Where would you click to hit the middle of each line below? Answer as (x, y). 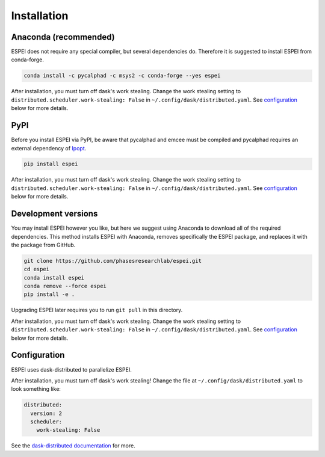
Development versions (54, 214)
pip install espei (51, 164)
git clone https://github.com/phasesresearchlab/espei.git (113, 261)
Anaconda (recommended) (63, 37)
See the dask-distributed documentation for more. (73, 446)
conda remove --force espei (65, 286)
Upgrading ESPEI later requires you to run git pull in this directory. (97, 310)
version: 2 (46, 413)
